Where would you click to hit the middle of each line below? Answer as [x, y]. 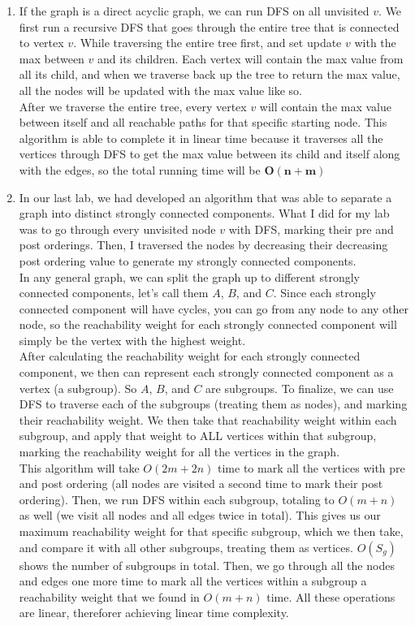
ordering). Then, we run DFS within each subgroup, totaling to [177, 499]
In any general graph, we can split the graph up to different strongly [189, 276]
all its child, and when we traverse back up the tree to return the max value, [210, 74]
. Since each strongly [324, 293]
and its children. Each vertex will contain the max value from [251, 58]
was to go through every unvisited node [117, 229]
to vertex [41, 43]
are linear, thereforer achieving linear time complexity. [154, 613]
